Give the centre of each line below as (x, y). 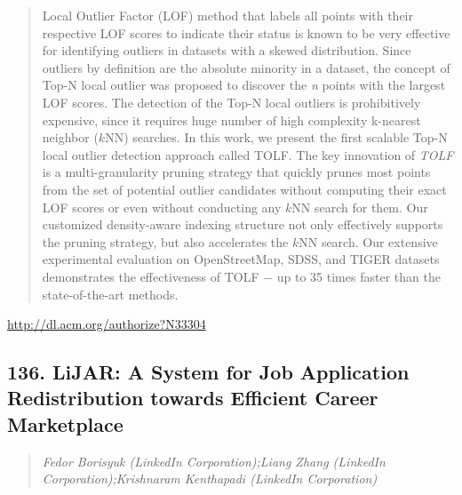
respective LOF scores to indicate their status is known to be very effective (246, 32)
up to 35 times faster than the (358, 276)
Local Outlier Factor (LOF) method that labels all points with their (227, 15)
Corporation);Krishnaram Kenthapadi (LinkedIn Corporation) (210, 479)
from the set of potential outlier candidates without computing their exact (244, 189)
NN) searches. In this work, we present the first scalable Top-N (276, 137)
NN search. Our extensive (368, 241)
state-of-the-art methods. (110, 294)
